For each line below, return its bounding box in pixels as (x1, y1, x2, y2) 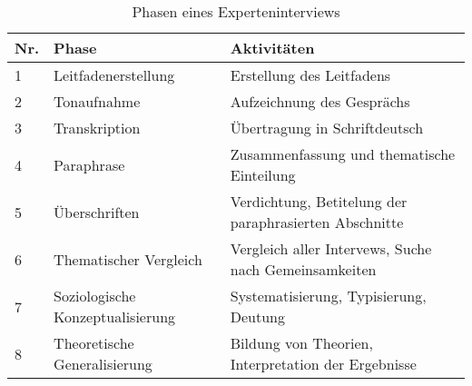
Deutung (230, 306, 286, 327)
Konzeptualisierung (54, 306, 176, 327)
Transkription (54, 117, 141, 138)
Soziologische (54, 285, 136, 306)
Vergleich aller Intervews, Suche (230, 238, 432, 259)
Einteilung (230, 164, 296, 185)
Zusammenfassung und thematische (230, 144, 456, 164)
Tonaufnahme (54, 91, 141, 112)
